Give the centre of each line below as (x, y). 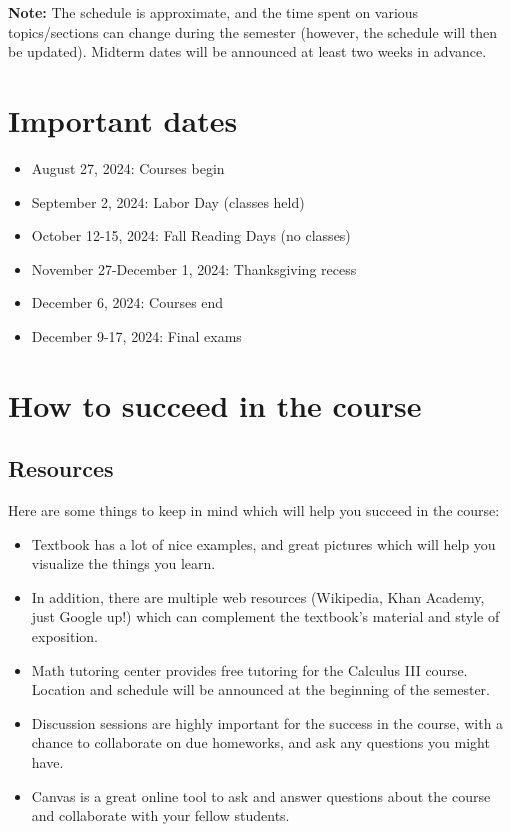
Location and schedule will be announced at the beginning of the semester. (260, 689)
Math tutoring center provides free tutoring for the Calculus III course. (249, 669)
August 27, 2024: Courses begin (128, 167)
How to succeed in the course (215, 404)
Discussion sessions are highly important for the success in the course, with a (267, 722)
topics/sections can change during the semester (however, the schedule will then (252, 31)
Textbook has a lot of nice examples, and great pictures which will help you (263, 543)
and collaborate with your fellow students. (160, 815)
